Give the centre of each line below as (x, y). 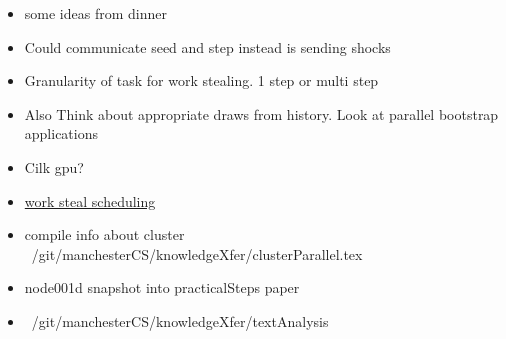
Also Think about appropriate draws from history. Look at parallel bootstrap (261, 113)
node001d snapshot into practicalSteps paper (162, 287)
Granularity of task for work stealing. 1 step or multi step (201, 80)
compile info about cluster (104, 234)
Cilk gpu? (54, 166)
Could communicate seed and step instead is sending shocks (207, 46)
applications (61, 133)
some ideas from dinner (95, 13)
